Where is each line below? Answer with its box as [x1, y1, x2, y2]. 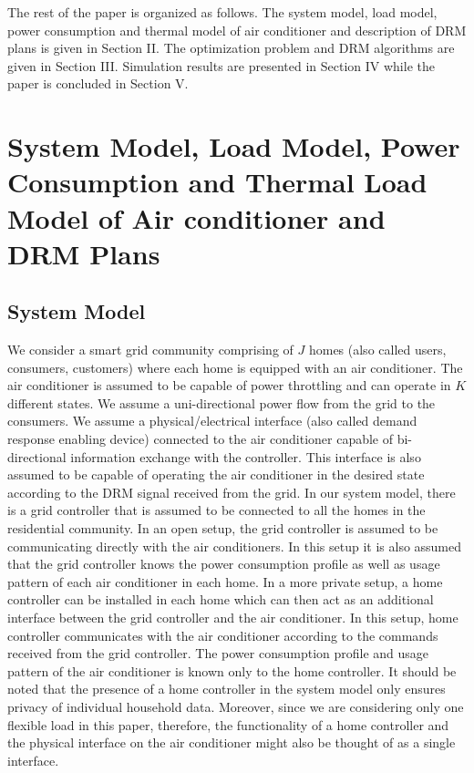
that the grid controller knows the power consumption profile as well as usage [7, 554, 440, 573]
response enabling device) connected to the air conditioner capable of [7, 429, 394, 448]
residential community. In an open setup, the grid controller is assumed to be [7, 519, 438, 538]
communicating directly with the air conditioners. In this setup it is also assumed [7, 536, 462, 555]
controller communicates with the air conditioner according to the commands [7, 625, 438, 644]
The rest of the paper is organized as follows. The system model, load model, [7, 3, 438, 21]
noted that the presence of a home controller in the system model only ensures [7, 679, 446, 698]
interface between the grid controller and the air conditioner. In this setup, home [7, 608, 459, 627]
